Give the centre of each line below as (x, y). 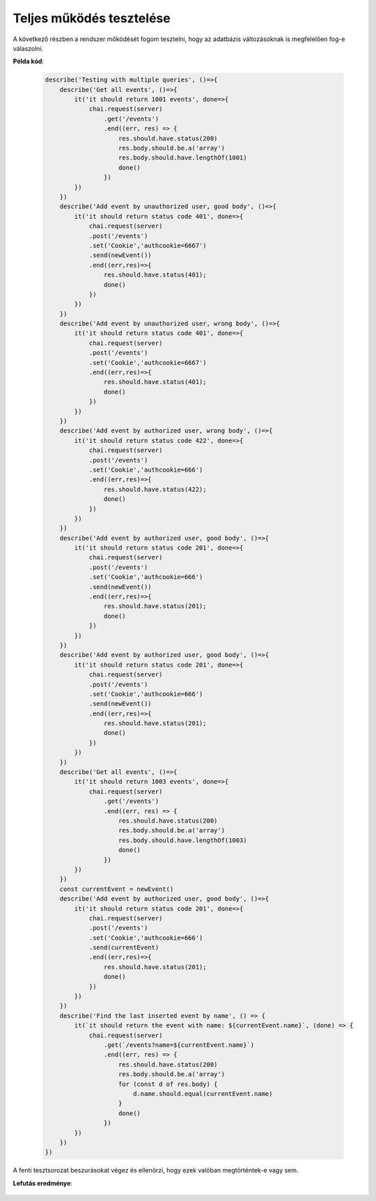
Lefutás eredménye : (43, 1183)
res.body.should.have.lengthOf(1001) (183, 158)
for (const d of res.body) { (168, 1084)
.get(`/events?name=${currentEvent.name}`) (179, 1045)
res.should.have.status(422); (155, 489)
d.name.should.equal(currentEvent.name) (203, 1093)
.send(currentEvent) (124, 948)
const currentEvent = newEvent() (117, 889)
